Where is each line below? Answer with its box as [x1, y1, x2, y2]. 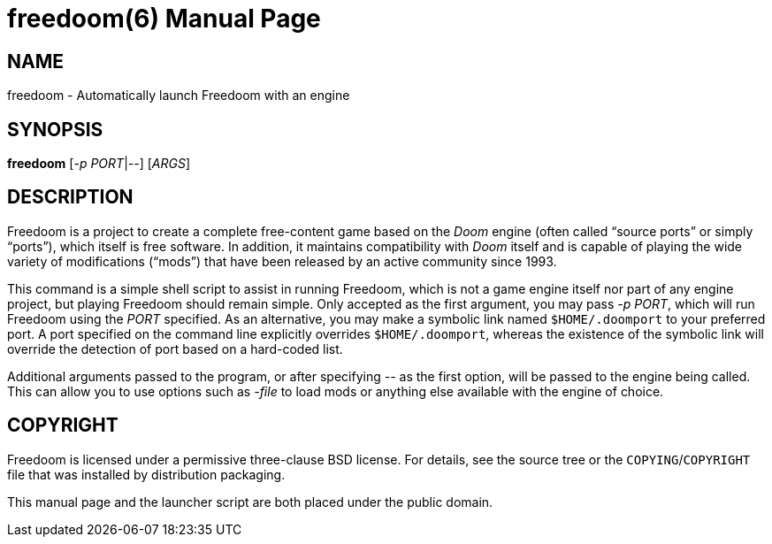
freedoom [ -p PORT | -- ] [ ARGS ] [7, 156, 191, 172]
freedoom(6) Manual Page [7, 4, 321, 34]
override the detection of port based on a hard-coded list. [7, 341, 343, 356]
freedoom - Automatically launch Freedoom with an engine [7, 88, 350, 103]
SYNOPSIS [7, 118, 103, 141]
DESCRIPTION [7, 186, 134, 209]
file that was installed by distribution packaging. [7, 466, 286, 482]
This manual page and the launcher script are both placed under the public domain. [7, 494, 493, 510]
